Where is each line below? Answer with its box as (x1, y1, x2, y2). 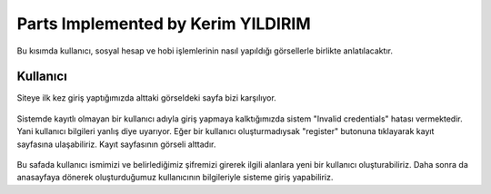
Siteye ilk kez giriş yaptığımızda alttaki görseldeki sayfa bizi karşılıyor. (16, 92, 276, 103)
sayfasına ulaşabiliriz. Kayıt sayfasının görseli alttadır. (16, 139, 216, 150)
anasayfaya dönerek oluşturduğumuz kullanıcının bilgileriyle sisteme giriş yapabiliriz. (16, 172, 334, 183)
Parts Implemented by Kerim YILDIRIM (16, 14, 311, 34)
